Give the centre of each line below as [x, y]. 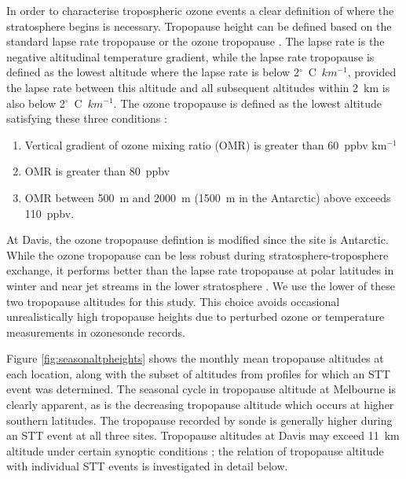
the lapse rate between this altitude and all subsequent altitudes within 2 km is [198, 87]
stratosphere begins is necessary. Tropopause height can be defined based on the [199, 26]
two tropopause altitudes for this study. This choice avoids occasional [173, 301]
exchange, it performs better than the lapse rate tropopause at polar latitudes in [200, 270]
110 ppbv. [49, 213]
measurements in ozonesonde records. [96, 332]
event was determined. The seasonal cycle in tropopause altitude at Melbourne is [201, 389]
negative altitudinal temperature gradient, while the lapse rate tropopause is [190, 56]
